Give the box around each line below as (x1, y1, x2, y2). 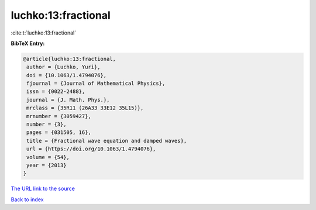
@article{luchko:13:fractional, (23, 56, 116, 62)
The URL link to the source (11, 185, 75, 192)
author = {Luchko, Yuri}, (26, 64, 101, 70)
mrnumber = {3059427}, (26, 113, 92, 119)
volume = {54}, (26, 154, 70, 160)
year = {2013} (26, 162, 67, 168)
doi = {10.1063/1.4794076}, (26, 72, 107, 78)
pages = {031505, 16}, (26, 129, 92, 136)
